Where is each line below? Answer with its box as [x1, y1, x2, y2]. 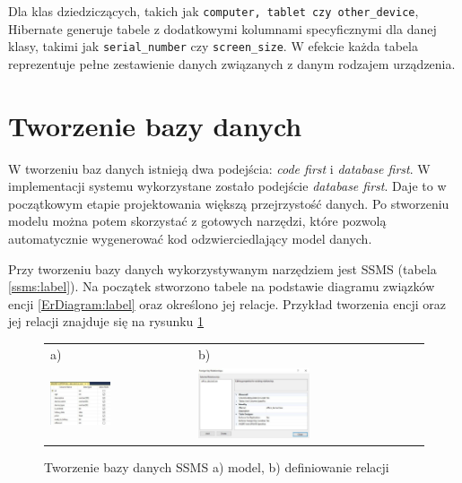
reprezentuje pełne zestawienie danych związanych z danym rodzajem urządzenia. [8, 54, 456, 73]
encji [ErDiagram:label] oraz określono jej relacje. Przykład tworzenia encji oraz [8, 294, 446, 313]
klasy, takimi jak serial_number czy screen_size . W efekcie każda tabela [8, 37, 418, 56]
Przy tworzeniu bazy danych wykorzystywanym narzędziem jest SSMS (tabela [8, 259, 437, 278]
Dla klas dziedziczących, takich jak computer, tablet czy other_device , [8, 2, 419, 20]
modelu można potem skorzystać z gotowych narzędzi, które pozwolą [8, 211, 387, 230]
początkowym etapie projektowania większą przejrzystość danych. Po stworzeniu [8, 194, 449, 212]
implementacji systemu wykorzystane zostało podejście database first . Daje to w [8, 177, 447, 195]
